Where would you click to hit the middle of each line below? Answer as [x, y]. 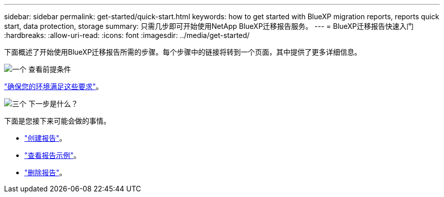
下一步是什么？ [53, 104]
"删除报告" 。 [46, 172]
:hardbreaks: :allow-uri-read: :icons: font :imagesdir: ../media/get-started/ [127, 35]
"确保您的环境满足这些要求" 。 [54, 86]
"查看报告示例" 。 [53, 155]
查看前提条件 [49, 69]
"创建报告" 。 [46, 138]
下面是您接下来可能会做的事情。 [57, 121]
